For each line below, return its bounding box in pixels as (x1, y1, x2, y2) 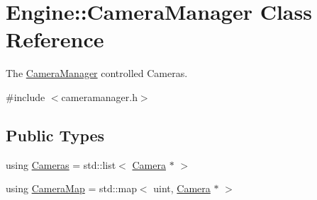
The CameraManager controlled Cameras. (6, 66, 188, 81)
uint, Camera (153, 181, 211, 196)
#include (6, 89, 45, 104)
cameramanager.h (61, 89, 138, 104)
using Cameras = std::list (6, 157, 116, 172)
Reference (6, 25, 104, 54)
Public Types (6, 124, 105, 146)
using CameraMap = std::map (6, 181, 137, 196)
